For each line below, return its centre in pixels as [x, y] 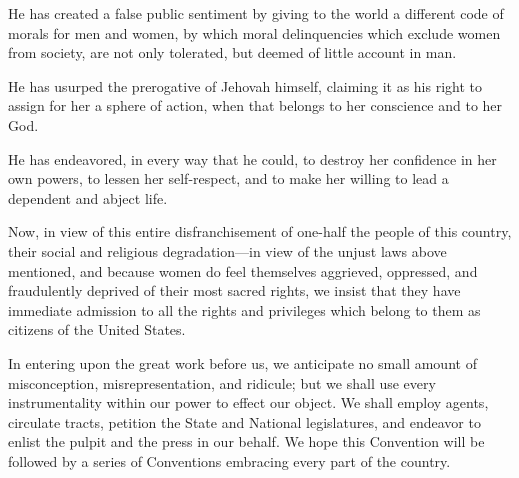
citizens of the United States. [97, 329]
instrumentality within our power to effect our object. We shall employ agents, [248, 402]
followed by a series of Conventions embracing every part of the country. [229, 460]
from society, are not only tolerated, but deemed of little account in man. [232, 52]
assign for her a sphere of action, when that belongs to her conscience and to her [255, 105]
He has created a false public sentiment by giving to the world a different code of [256, 13]
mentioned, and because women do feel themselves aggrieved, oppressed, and [243, 270]
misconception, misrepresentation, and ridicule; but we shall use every [222, 382]
